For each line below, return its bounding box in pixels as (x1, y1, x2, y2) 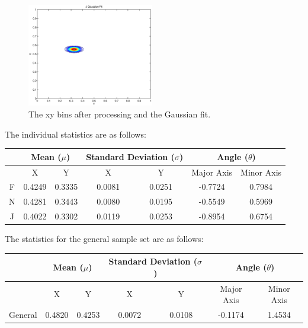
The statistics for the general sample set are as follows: (5, 233, 204, 245)
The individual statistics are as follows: (5, 128, 146, 140)
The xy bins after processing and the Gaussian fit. (28, 108, 211, 120)
